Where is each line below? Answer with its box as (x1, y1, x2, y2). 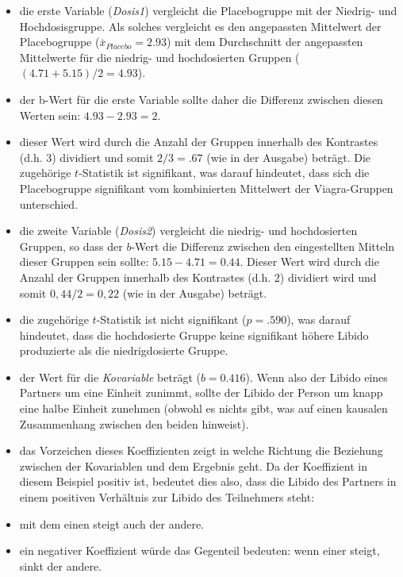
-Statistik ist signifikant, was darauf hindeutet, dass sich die (79, 164, 370, 181)
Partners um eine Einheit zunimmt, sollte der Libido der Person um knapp (19, 384, 383, 401)
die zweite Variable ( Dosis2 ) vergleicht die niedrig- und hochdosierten (19, 222, 358, 239)
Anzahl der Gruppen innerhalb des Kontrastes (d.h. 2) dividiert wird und (19, 268, 377, 285)
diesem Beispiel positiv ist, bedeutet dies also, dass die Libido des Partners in (19, 473, 397, 490)
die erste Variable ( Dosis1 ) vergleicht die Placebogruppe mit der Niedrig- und (19, 2, 397, 18)
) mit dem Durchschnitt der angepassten (166, 33, 363, 50)
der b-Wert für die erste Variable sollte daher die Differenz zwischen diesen (19, 90, 383, 107)
